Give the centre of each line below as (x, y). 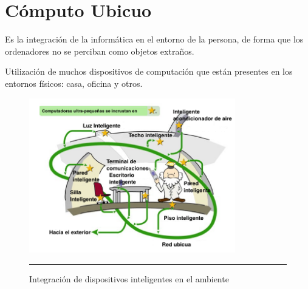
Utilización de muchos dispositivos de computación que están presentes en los (149, 71)
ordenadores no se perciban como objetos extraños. (100, 51)
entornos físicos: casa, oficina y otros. (74, 83)
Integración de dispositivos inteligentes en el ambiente (129, 278)
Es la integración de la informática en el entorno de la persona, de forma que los (154, 39)
